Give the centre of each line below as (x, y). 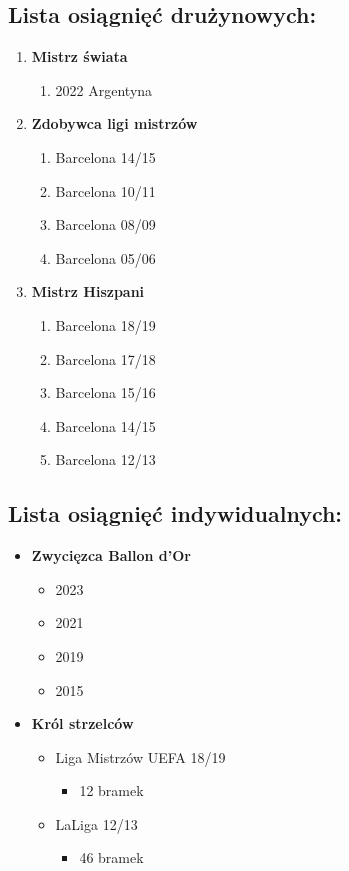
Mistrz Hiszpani (88, 291)
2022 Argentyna (104, 89)
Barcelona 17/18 (105, 358)
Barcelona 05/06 (105, 257)
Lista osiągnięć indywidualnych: (175, 513)
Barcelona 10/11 (105, 190)
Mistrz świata (79, 56)
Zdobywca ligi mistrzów (114, 123)
